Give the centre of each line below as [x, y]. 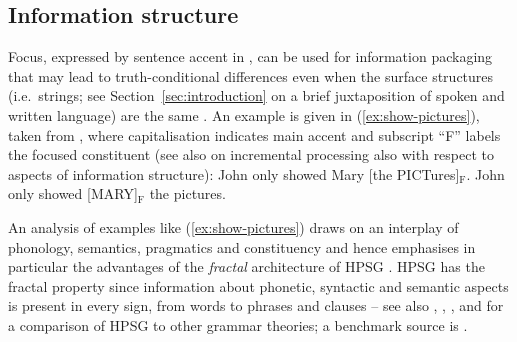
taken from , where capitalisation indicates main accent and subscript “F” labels [254, 134]
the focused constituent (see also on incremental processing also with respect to [251, 154]
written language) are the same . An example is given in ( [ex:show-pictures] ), [244, 114]
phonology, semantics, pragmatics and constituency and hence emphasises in [242, 246]
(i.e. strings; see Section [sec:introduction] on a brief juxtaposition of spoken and [256, 95]
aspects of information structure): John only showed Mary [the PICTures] [234, 173]
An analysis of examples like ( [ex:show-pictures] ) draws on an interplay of [233, 226]
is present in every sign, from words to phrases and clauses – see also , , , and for [256, 305]
